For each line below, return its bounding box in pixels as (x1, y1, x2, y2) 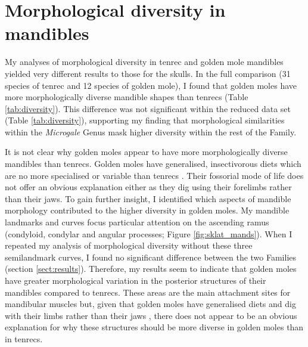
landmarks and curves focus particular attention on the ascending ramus (5, 216, 269, 228)
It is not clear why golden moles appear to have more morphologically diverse (5, 145, 288, 158)
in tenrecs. (5, 332, 43, 345)
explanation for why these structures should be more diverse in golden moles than (5, 321, 304, 333)
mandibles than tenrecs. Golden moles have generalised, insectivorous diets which (5, 157, 301, 170)
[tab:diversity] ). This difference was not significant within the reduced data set (5, 102, 291, 114)
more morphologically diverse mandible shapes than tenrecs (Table (5, 91, 248, 103)
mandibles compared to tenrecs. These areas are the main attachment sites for (5, 286, 291, 298)
